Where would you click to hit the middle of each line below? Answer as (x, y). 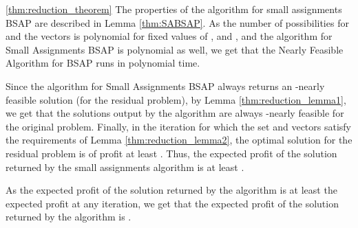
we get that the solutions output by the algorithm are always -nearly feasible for (175, 113)
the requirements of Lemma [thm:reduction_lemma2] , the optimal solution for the (179, 140)
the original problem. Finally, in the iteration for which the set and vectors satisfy (179, 126)
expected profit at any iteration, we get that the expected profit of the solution (172, 203)
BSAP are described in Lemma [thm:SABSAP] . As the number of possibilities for (177, 22)
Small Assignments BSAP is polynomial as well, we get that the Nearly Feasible (175, 49)
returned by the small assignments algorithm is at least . (125, 167)
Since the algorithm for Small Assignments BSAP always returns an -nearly (165, 85)
